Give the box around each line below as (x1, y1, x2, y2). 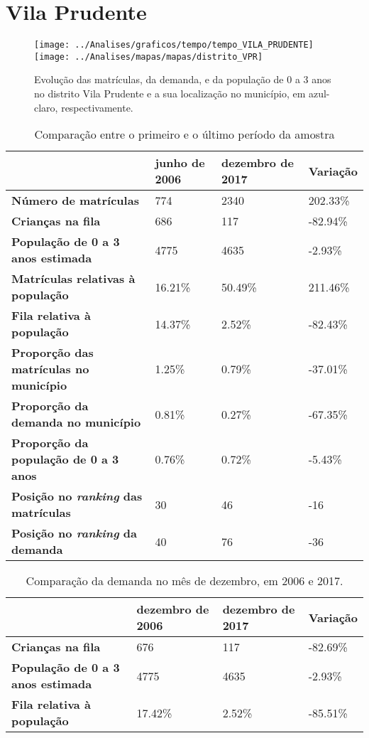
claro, (34, 100, 58, 114)
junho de (155, 154, 205, 171)
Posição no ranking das (11, 488, 143, 505)
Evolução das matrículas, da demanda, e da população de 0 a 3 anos (34, 72, 331, 87)
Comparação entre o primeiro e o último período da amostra (34, 126, 335, 143)
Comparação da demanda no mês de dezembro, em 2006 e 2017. (26, 572, 343, 589)
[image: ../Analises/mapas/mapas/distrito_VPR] (34, 51, 263, 62)
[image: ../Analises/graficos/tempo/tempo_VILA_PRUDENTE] (34, 40, 314, 50)
